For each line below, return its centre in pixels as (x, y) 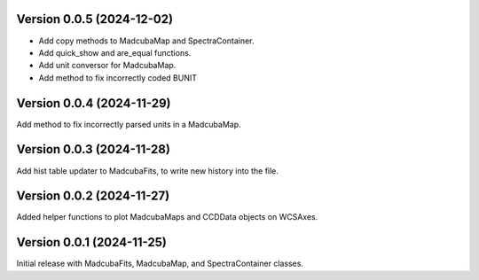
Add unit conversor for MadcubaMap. (107, 66)
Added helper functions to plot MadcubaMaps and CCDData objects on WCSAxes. (167, 217)
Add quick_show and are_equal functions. (115, 52)
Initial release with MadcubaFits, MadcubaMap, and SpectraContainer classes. (160, 264)
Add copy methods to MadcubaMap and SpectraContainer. (146, 41)
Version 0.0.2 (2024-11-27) (93, 196)
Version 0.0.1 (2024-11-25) (92, 242)
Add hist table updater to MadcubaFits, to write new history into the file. (148, 171)
